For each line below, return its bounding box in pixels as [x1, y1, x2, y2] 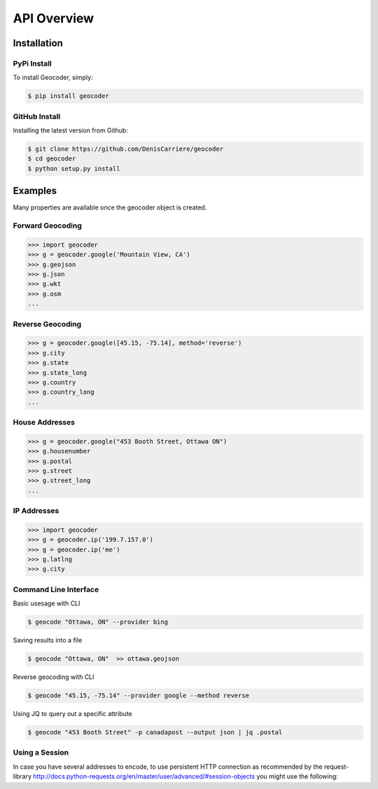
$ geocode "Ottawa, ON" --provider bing [27, 618, 168, 626]
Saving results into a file [13, 636, 83, 645]
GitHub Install [13, 111, 61, 121]
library [13, 772, 31, 781]
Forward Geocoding [13, 221, 82, 231]
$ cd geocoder [27, 155, 76, 163]
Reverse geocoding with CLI [13, 673, 94, 681]
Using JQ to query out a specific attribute [13, 710, 132, 718]
